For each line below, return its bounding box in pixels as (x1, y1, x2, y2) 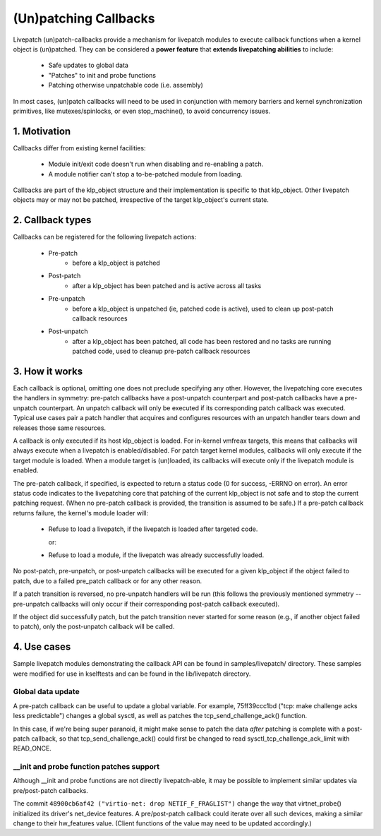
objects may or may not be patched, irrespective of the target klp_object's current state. (13, 196, 270, 204)
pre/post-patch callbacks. (13, 786, 88, 794)
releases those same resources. (13, 424, 106, 432)
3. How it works (13, 365, 83, 377)
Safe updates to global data (48, 61, 128, 70)
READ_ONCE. (13, 744, 52, 753)
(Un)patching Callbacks (13, 11, 155, 26)
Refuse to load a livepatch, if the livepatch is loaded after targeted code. (48, 525, 258, 533)
